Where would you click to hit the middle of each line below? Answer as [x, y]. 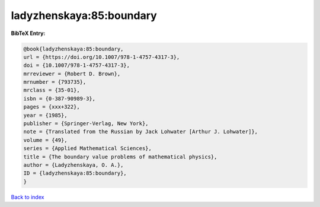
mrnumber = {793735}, [55, 82]
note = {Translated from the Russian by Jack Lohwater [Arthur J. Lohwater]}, [140, 132]
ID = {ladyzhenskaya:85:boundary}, [75, 173]
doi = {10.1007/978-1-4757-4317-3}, [77, 66]
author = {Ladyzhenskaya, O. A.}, [73, 165]
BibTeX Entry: [28, 33]
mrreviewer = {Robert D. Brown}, [72, 74]
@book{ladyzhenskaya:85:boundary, [73, 49]
